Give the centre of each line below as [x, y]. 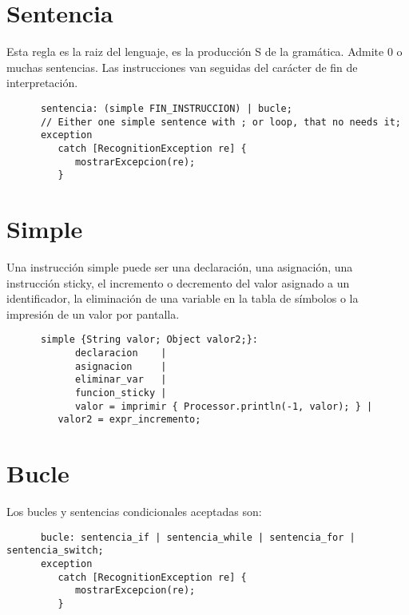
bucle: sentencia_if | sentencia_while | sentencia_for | [198, 537]
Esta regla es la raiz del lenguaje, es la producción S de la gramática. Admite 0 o [204, 52]
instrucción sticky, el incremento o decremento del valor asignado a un [178, 282]
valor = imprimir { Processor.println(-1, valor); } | [224, 406]
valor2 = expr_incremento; [129, 420]
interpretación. [42, 83]
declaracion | [121, 353]
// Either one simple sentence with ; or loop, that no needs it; [220, 122]
